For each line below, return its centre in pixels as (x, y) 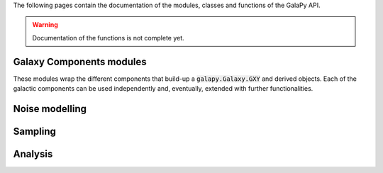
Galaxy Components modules (80, 61)
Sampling (35, 131)
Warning (45, 25)
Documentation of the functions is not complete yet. (108, 38)
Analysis (33, 154)
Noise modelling (50, 109)
